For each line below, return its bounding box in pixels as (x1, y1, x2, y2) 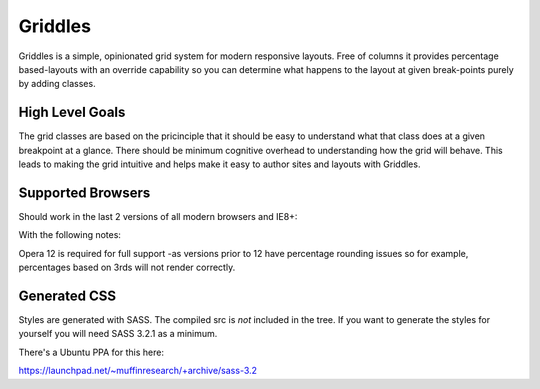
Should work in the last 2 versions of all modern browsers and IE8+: (18, 210, 298, 222)
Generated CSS (18, 287, 117, 304)
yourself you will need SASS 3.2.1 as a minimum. (18, 328, 218, 340)
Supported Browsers (18, 184, 151, 201)
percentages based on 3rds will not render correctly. (18, 261, 236, 274)
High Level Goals (18, 104, 126, 121)
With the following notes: (18, 229, 122, 241)
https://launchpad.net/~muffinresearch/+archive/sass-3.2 (18, 365, 258, 377)
